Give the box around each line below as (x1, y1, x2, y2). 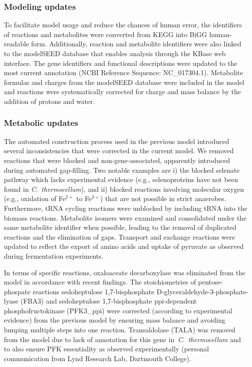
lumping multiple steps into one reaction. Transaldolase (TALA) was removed (4, 325, 235, 335)
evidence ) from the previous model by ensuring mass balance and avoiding (4, 315, 226, 325)
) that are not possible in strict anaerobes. (100, 193, 226, 204)
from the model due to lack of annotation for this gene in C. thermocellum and (4, 334, 241, 344)
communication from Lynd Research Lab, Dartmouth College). (4, 353, 191, 363)
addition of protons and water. (4, 96, 95, 106)
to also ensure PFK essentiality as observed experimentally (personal (4, 344, 209, 354)
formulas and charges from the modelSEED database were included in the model (4, 77, 245, 87)
